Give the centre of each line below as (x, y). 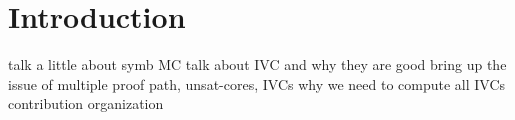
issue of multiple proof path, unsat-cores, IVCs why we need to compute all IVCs (257, 83)
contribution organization (86, 103)
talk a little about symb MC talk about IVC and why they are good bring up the (257, 64)
